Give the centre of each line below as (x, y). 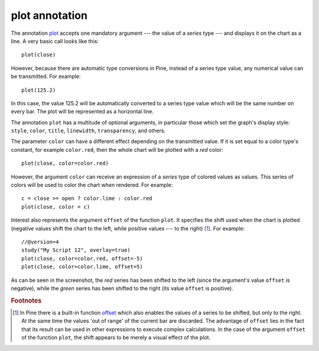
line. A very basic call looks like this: (55, 41)
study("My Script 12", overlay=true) (76, 250)
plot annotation (49, 15)
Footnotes (26, 300)
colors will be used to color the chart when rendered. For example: (92, 185)
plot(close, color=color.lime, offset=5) (82, 267)
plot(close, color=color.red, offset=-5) (82, 258)
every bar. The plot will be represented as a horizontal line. (82, 112)
